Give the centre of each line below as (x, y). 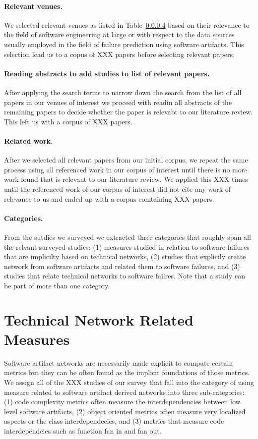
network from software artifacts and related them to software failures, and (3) (122, 266)
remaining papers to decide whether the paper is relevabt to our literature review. (129, 112)
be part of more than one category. (57, 285)
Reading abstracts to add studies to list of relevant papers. (107, 73)
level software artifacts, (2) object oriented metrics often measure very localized (125, 411)
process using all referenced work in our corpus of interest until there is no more (126, 169)
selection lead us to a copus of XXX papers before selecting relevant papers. (119, 54)
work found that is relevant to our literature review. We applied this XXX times (126, 179)
